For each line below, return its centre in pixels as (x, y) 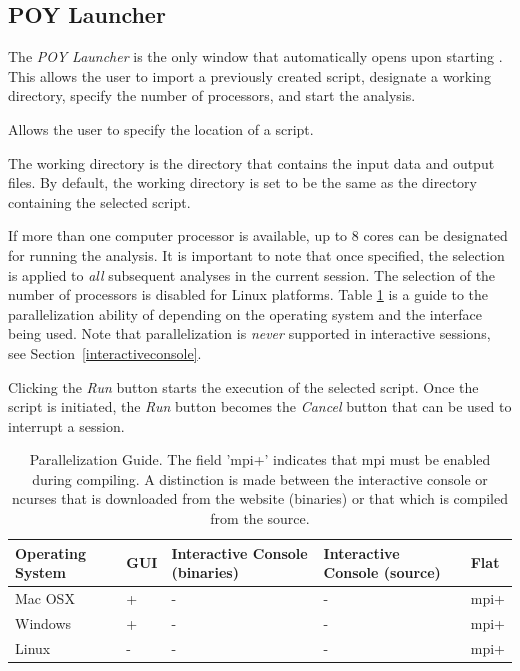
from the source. (260, 518)
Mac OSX (45, 598)
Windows (43, 622)
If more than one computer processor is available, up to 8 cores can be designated (258, 235)
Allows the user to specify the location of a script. (161, 128)
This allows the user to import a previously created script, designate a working (249, 75)
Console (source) (382, 572)
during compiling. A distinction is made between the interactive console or (260, 478)
